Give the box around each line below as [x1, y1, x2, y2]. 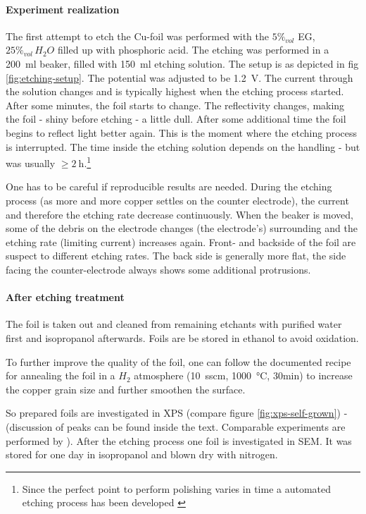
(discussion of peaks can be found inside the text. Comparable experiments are [6, 419, 346, 434]
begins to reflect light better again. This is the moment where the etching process [6, 125, 358, 140]
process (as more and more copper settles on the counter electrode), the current [6, 192, 349, 207]
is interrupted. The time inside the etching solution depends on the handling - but [6, 139, 360, 154]
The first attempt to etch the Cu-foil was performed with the [6, 28, 269, 43]
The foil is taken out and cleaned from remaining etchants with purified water [6, 317, 342, 331]
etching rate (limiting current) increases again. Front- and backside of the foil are [6, 234, 356, 249]
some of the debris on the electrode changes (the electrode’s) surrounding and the [6, 221, 358, 235]
